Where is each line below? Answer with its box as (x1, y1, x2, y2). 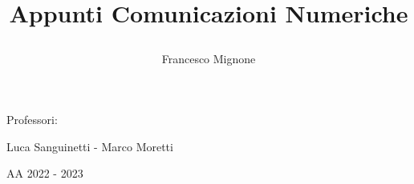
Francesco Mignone (161, 50, 256, 67)
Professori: (6, 110, 58, 127)
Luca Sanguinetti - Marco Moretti (6, 138, 173, 154)
